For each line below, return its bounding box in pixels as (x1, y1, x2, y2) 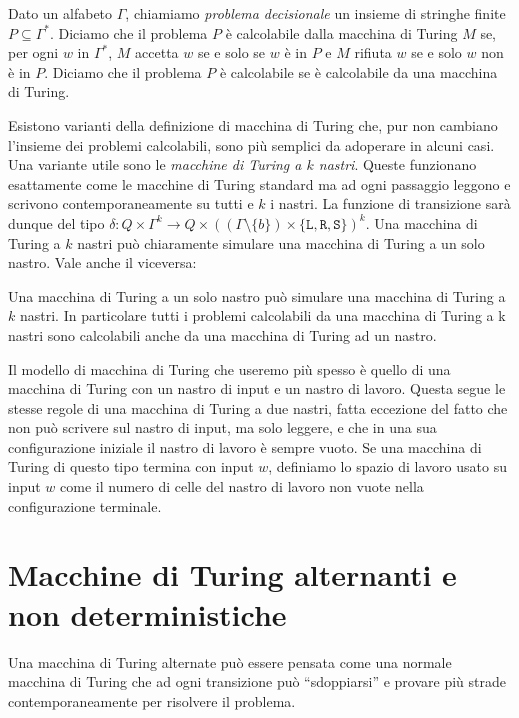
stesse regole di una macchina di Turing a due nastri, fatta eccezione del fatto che (8, 397, 508, 418)
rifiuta (354, 42, 392, 63)
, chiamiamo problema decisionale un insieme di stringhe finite (125, 3, 506, 23)
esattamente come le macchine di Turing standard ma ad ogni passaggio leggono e (8, 173, 511, 194)
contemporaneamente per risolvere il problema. (8, 690, 296, 711)
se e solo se (197, 42, 266, 63)
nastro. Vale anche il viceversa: (8, 252, 197, 273)
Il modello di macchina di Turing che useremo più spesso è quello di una (8, 358, 451, 379)
